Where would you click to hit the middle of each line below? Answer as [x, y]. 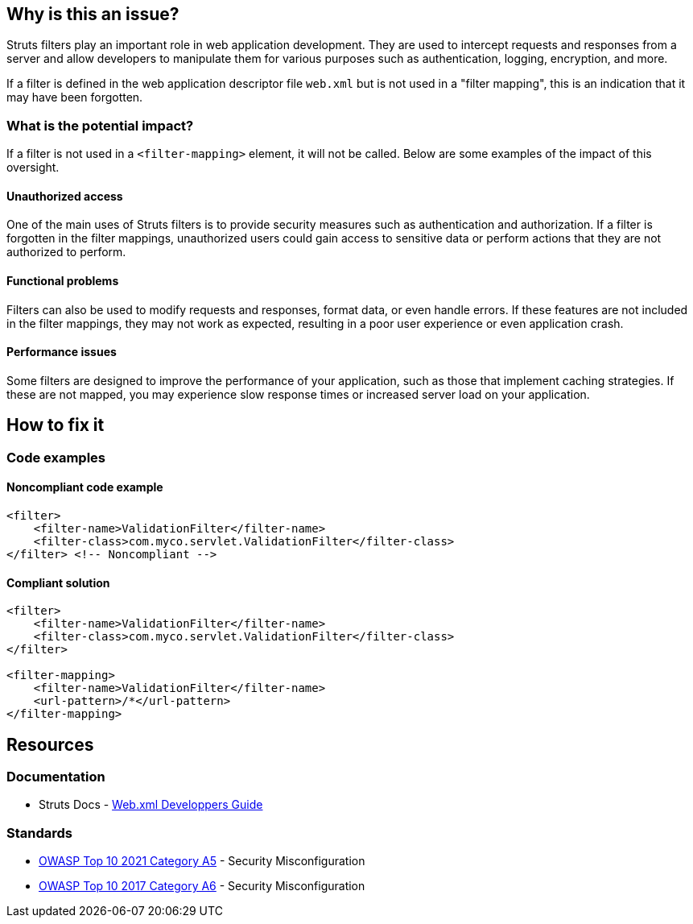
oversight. [33, 168]
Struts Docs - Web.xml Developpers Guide [151, 805]
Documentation [56, 776]
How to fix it [56, 425]
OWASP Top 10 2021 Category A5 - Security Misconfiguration [202, 861]
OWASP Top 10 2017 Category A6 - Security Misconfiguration [202, 886]
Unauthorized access [65, 196]
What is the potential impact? [100, 125]
